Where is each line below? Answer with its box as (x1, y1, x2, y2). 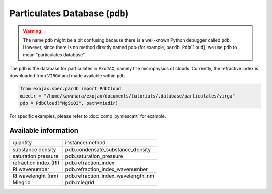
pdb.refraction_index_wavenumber (65, 166, 148, 173)
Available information (9, 126, 78, 135)
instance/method (65, 139, 106, 147)
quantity (12, 139, 32, 147)
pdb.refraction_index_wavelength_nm (65, 172, 155, 179)
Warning (23, 28, 41, 34)
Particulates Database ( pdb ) (9, 8, 129, 19)
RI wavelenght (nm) (12, 172, 59, 179)
